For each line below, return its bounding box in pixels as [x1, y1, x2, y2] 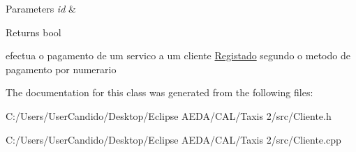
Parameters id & [6, 1, 76, 15]
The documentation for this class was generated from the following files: [6, 85, 313, 100]
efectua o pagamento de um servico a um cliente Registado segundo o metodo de [6, 48, 350, 63]
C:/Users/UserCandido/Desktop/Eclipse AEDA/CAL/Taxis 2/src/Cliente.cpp [6, 132, 341, 146]
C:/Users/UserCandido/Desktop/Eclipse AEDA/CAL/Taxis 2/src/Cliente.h [6, 108, 332, 123]
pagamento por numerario [6, 61, 117, 76]
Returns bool [6, 24, 61, 39]
